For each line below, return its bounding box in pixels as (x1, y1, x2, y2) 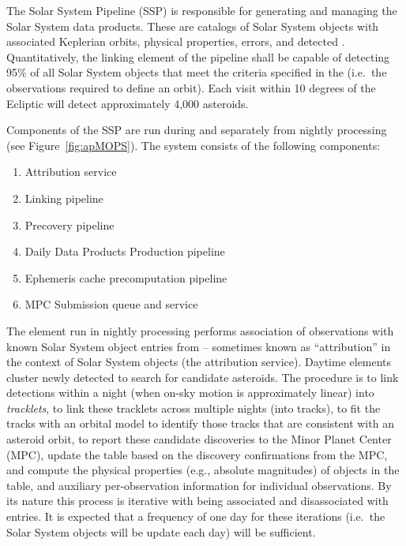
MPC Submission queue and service (24, 296, 198, 312)
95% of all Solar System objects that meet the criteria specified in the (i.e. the (6, 64, 387, 80)
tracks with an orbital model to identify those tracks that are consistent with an (6, 415, 394, 432)
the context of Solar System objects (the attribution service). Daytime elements (6, 353, 392, 370)
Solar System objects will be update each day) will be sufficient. (6, 523, 316, 540)
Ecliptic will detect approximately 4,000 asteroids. (6, 95, 249, 111)
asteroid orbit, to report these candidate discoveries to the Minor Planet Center (6, 431, 392, 447)
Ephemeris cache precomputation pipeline (24, 269, 227, 286)
